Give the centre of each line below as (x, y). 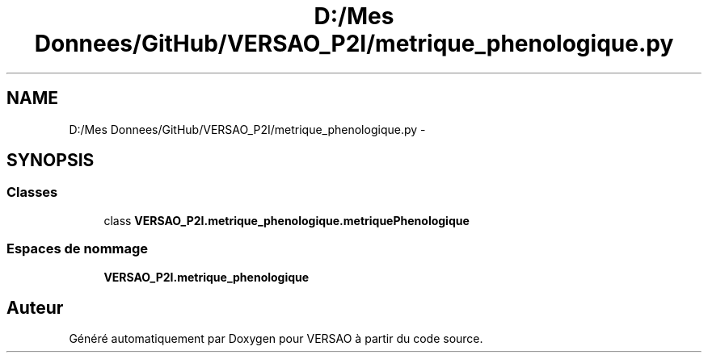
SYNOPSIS (51, 161)
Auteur (35, 307)
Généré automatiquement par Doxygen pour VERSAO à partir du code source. (276, 339)
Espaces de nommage (78, 249)
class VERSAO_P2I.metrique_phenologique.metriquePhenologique (287, 220)
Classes (32, 192)
